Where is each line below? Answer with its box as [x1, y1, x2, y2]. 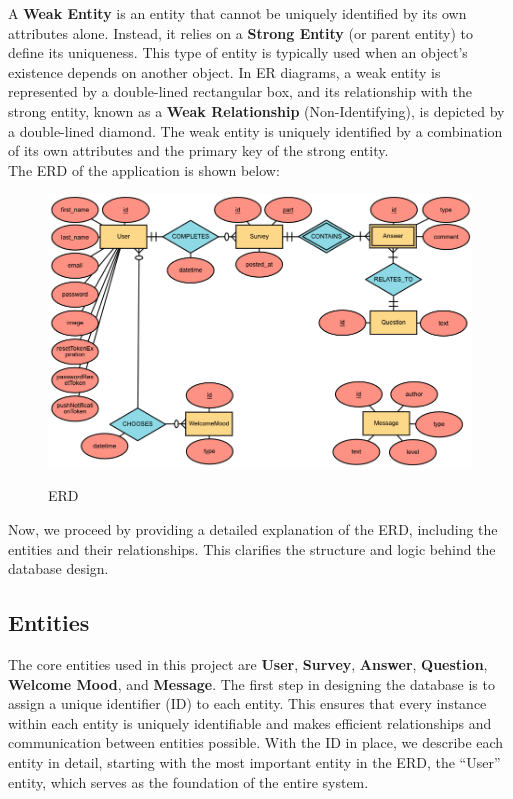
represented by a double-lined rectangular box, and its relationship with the [8, 81, 473, 102]
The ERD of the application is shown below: [8, 159, 280, 180]
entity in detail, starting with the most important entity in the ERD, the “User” [8, 751, 501, 772]
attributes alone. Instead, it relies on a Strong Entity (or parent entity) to [8, 22, 474, 43]
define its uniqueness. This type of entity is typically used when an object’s [8, 42, 468, 63]
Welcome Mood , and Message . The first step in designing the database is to [8, 673, 495, 694]
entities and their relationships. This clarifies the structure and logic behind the [8, 538, 496, 559]
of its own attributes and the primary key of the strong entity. [8, 140, 389, 161]
